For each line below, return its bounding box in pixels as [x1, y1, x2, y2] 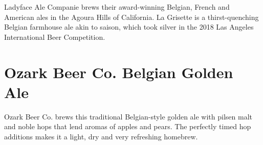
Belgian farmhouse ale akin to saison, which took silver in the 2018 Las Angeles [4, 21, 254, 32]
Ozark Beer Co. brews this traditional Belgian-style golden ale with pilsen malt [4, 111, 253, 122]
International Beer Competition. [4, 31, 105, 42]
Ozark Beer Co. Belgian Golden [4, 61, 233, 82]
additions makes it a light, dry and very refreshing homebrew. [4, 131, 198, 141]
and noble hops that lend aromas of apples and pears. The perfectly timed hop [4, 121, 251, 132]
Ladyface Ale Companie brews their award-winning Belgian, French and [4, 2, 230, 12]
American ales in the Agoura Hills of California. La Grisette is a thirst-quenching [4, 11, 259, 22]
